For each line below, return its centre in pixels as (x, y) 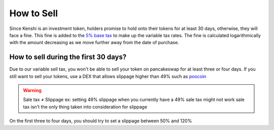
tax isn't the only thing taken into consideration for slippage (85, 107)
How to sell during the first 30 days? (68, 57)
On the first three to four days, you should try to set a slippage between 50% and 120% (101, 121)
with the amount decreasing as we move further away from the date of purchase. (94, 43)
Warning (32, 90)
